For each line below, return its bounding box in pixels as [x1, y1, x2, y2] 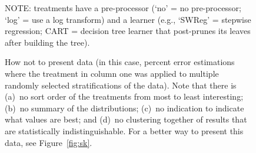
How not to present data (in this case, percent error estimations [5, 56, 235, 68]
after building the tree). [5, 36, 90, 48]
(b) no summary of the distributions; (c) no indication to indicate [5, 101, 244, 114]
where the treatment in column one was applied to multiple [5, 67, 219, 79]
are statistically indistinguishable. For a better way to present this [5, 124, 244, 137]
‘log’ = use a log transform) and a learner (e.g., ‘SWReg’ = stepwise [5, 13, 251, 25]
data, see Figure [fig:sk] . [5, 136, 92, 148]
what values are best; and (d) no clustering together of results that [5, 113, 247, 125]
